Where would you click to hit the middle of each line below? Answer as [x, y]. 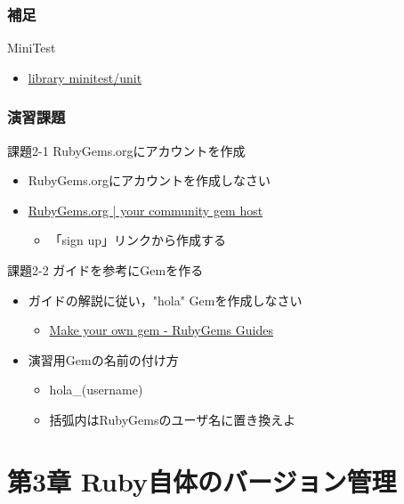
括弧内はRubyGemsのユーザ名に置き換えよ [173, 419]
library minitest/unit [85, 77]
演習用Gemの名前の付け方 [103, 359]
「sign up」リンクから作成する [138, 240]
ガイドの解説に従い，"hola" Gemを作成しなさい [165, 300]
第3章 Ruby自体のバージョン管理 [202, 480]
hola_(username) [96, 390]
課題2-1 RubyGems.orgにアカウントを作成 [126, 150]
